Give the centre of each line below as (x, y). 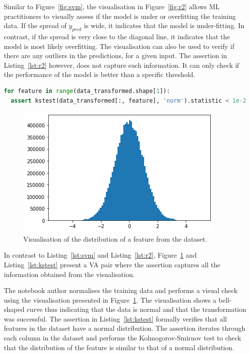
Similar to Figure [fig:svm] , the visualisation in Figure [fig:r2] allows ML (112, 6)
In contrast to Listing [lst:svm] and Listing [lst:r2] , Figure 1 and (100, 255)
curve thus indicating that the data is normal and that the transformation (137, 309)
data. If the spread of (35, 25)
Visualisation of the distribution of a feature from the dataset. (115, 239)
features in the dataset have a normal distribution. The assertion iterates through (125, 328)
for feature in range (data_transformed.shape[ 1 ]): (87, 91)
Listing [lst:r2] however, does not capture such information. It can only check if (122, 65)
